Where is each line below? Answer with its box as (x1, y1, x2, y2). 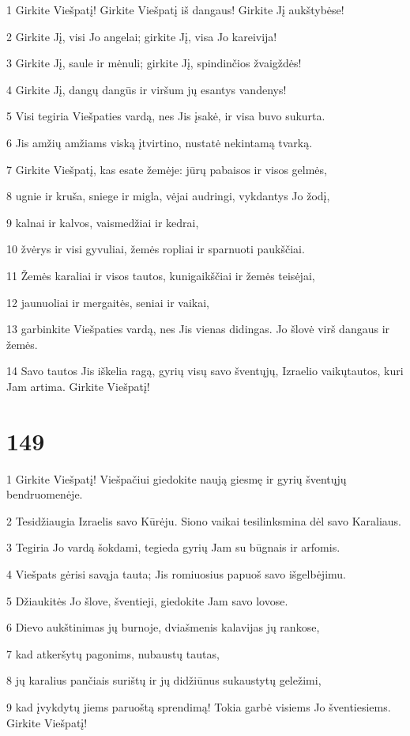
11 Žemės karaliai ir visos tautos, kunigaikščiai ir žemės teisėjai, (6, 267, 315, 283)
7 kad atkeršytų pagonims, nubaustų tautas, (6, 645, 220, 662)
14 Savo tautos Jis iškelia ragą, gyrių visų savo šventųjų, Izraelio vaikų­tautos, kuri (6, 362, 404, 379)
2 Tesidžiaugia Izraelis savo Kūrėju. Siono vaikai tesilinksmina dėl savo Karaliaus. (6, 512, 401, 529)
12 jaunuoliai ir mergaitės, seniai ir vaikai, (6, 294, 209, 310)
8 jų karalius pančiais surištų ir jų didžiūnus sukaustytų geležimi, (6, 672, 322, 689)
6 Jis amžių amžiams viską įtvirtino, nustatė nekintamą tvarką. (6, 134, 313, 150)
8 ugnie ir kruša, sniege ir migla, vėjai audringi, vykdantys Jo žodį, (6, 188, 330, 204)
